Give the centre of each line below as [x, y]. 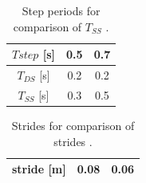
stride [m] [39, 169]
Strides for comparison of [73, 125]
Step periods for [61, 10]
